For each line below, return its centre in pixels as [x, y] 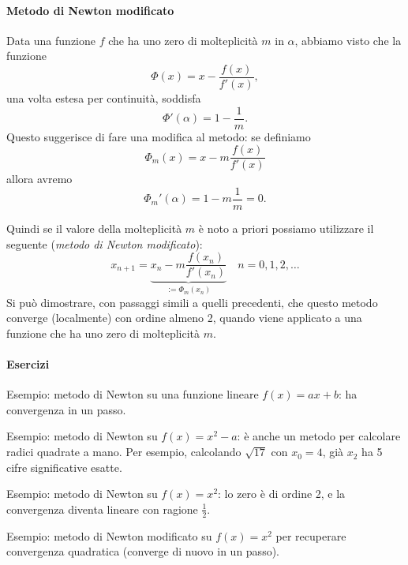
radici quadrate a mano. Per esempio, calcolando [124, 452]
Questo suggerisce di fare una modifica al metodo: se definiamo [159, 136]
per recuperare [311, 535]
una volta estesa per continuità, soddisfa [104, 98]
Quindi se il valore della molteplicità [94, 228]
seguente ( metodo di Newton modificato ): [105, 243]
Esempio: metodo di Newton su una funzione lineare [133, 394]
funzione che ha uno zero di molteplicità [103, 333]
